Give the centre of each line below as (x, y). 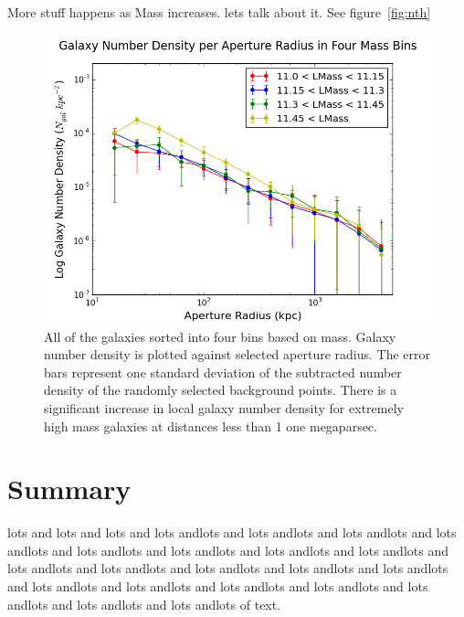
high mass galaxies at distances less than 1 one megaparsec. (211, 426)
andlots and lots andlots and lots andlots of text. (144, 604)
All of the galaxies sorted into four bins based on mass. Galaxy (220, 336)
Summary (69, 489)
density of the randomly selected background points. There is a (221, 390)
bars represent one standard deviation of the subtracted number (223, 372)
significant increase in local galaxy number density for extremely (224, 407)
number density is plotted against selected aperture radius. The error (237, 354)
